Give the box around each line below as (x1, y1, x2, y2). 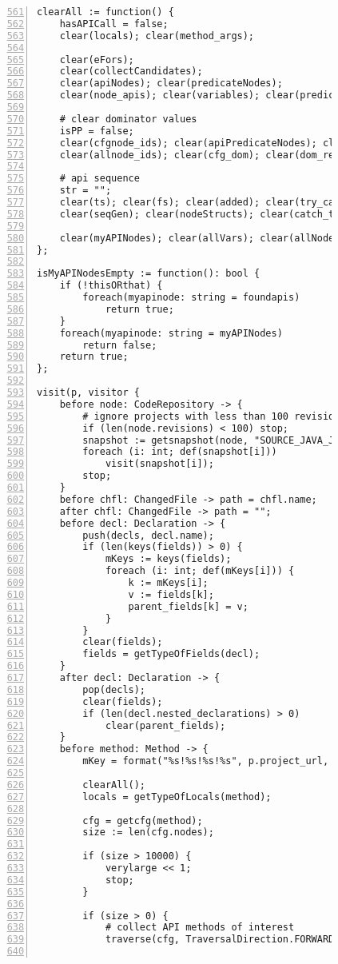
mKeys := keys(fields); (105, 553, 232, 565)
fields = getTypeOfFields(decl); (82, 648, 260, 660)
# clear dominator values (59, 113, 197, 125)
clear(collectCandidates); (59, 66, 203, 78)
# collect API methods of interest (105, 922, 295, 934)
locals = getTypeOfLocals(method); (82, 791, 272, 803)
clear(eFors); (59, 54, 134, 66)
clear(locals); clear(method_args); (59, 30, 255, 42)
